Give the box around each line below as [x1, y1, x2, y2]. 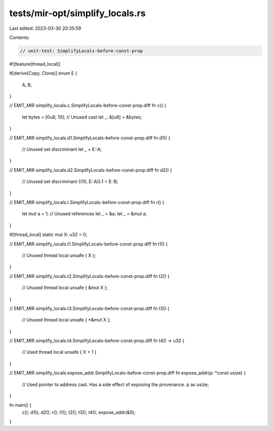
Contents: [9, 34, 30, 40]
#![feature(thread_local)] [9, 61, 61, 67]
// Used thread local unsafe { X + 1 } [22, 349, 97, 355]
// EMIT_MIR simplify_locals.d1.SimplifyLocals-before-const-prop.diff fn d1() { [9, 134, 170, 141]
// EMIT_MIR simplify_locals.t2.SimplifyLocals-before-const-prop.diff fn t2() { [9, 273, 170, 279]
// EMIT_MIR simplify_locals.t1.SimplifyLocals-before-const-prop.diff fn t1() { [9, 241, 168, 247]
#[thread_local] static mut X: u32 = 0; [9, 231, 87, 237]
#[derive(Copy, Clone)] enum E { [9, 70, 78, 76]
